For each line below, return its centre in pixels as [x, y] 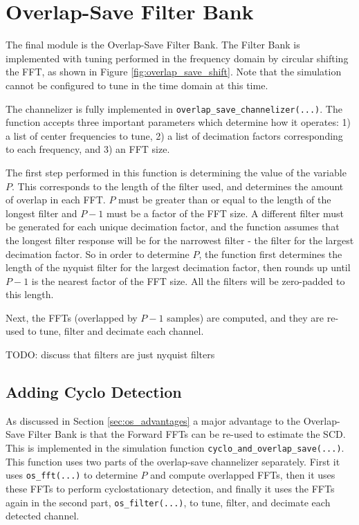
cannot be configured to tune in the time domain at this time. [137, 85]
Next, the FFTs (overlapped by [72, 317]
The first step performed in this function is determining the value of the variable [176, 172]
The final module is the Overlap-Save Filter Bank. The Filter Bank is [153, 45]
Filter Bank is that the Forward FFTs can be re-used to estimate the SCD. [187, 434]
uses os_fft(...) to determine [72, 475]
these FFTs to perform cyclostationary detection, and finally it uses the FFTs [170, 488]
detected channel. [43, 516]
